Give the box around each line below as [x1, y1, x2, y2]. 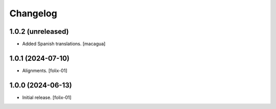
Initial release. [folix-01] [22, 94, 72, 100]
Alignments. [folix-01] [22, 67, 67, 74]
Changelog [9, 8, 57, 19]
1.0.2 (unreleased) [9, 27, 69, 36]
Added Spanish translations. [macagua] [22, 41, 106, 47]
